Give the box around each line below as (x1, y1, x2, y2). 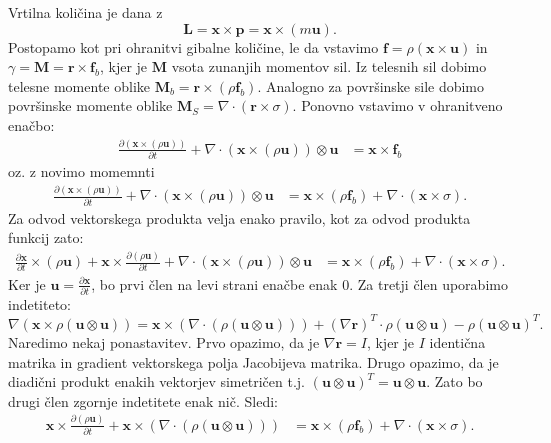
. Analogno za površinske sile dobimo (257, 75, 485, 96)
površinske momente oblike (8, 95, 173, 116)
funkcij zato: (8, 227, 84, 248)
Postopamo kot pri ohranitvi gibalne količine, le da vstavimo (8, 36, 379, 57)
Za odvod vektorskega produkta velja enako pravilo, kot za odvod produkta (8, 207, 471, 228)
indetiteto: (8, 293, 72, 314)
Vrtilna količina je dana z (8, 2, 163, 22)
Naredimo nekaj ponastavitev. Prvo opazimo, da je (8, 331, 320, 352)
